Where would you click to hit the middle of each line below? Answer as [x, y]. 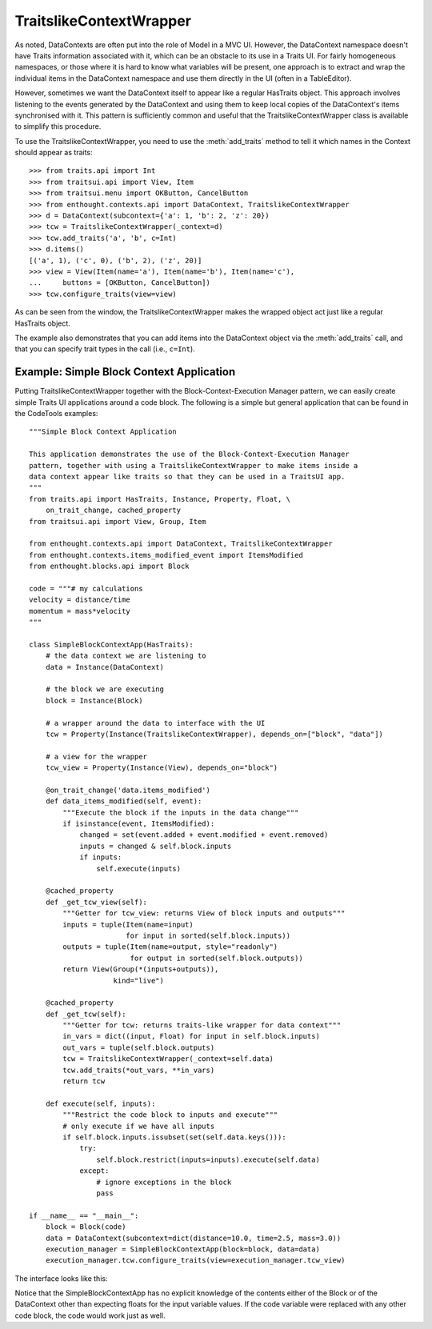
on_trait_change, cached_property [113, 510]
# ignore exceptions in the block [164, 1182]
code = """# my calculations [86, 588]
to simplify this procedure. [58, 126]
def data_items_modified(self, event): [124, 801]
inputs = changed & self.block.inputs [156, 846]
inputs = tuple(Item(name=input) [128, 925]
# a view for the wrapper [96, 757]
